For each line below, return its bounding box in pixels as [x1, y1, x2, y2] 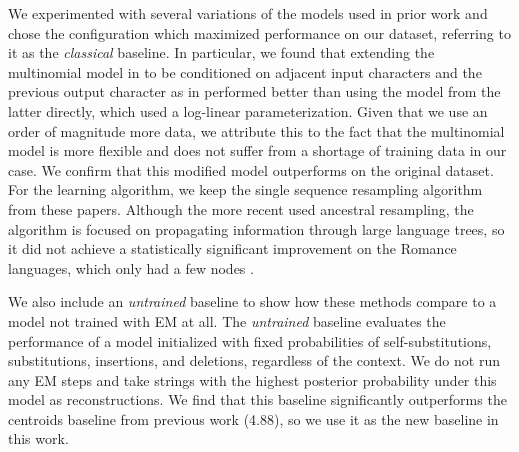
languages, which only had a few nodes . [8, 257, 254, 278]
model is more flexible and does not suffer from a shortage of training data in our [8, 140, 507, 161]
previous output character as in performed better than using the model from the [8, 81, 501, 102]
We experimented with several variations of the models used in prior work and [8, 3, 488, 23]
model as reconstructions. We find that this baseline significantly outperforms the [8, 389, 507, 410]
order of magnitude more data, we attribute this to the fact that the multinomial [8, 120, 505, 141]
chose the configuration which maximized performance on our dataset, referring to [8, 22, 511, 43]
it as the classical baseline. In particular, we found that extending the [8, 42, 435, 63]
